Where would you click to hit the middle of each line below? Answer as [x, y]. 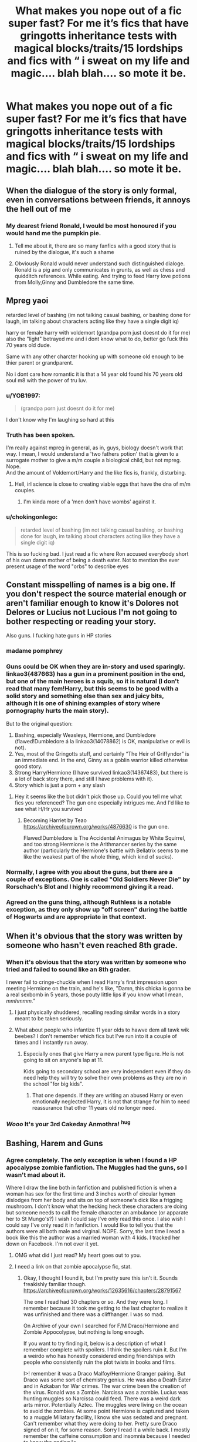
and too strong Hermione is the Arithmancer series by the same [100, 844]
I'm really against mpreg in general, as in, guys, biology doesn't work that [95, 448]
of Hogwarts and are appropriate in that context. [76, 917]
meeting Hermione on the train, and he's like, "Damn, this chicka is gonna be [98, 989]
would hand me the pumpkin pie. [54, 233]
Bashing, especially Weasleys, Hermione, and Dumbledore [85, 735]
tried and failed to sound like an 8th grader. [69, 969]
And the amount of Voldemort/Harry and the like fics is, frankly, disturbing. [96, 473]
